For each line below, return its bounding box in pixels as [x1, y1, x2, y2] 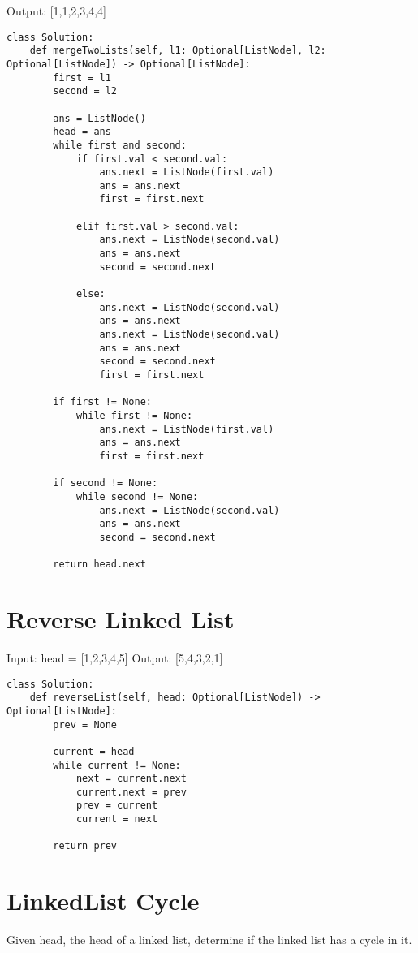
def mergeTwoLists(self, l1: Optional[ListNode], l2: [29, 45, 326, 57]
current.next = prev [75, 786, 187, 798]
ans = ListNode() [53, 112, 146, 124]
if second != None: [53, 477, 158, 489]
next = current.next [75, 773, 187, 785]
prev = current [75, 800, 158, 812]
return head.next [53, 558, 146, 571]
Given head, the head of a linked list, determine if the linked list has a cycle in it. [6, 931, 412, 948]
